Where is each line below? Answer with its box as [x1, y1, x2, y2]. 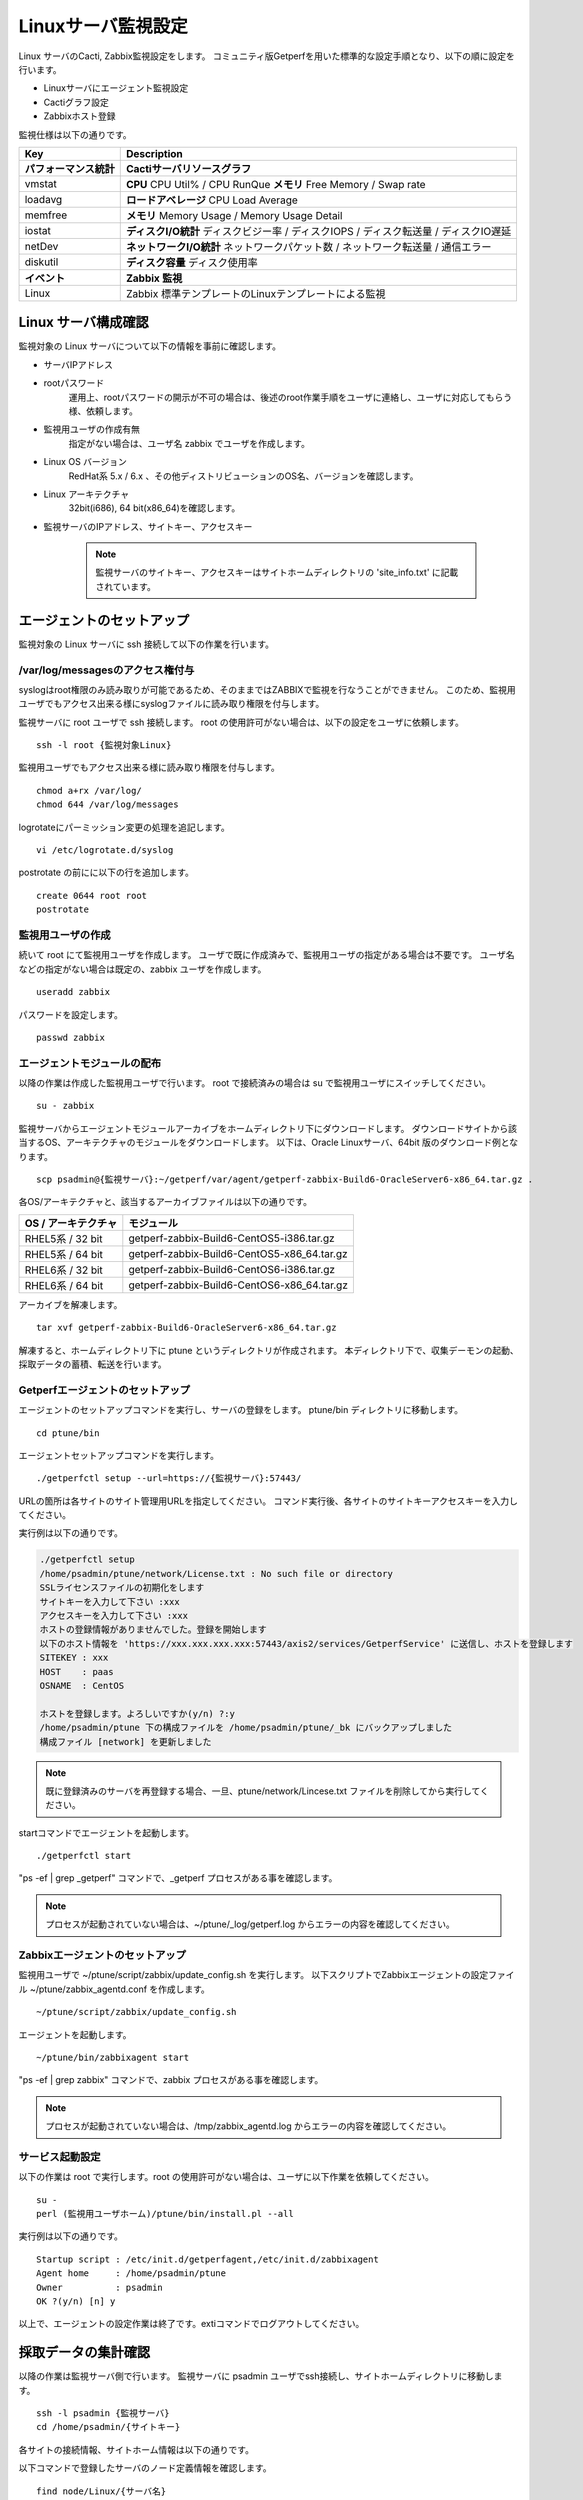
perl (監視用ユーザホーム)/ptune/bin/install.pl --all [36, 2208, 294, 2220]
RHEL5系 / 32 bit [24, 1231, 103, 1245]
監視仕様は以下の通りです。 [18, 128, 132, 140]
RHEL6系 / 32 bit [24, 1263, 104, 1277]
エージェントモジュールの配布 [18, 1056, 162, 1070]
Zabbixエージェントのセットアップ [18, 1948, 187, 1962]
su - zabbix [36, 1100, 95, 1112]
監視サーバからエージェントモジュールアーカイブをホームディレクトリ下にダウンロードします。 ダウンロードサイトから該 [18, 1122, 517, 1134]
